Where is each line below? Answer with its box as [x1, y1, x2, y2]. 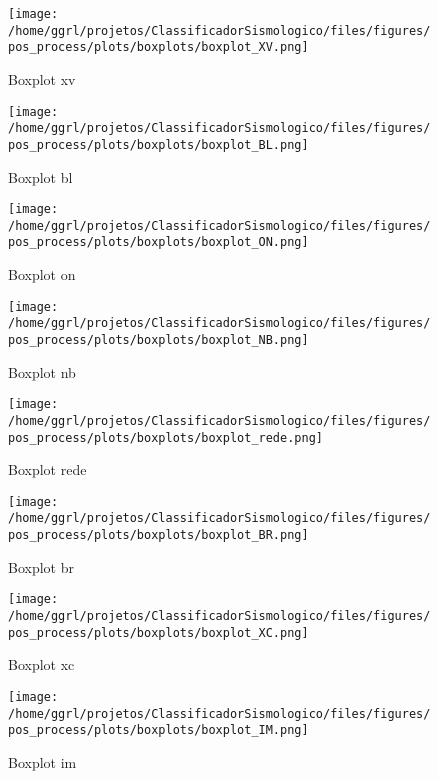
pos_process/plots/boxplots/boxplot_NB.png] [8, 333, 309, 347]
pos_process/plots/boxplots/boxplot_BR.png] [8, 528, 309, 543]
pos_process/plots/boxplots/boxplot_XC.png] [8, 625, 309, 640]
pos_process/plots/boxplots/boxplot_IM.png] [8, 723, 309, 738]
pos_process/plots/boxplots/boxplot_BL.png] [8, 137, 309, 152]
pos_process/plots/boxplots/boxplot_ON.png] [8, 235, 309, 250]
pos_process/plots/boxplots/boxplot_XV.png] [8, 40, 309, 55]
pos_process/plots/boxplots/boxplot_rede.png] [8, 430, 323, 445]
